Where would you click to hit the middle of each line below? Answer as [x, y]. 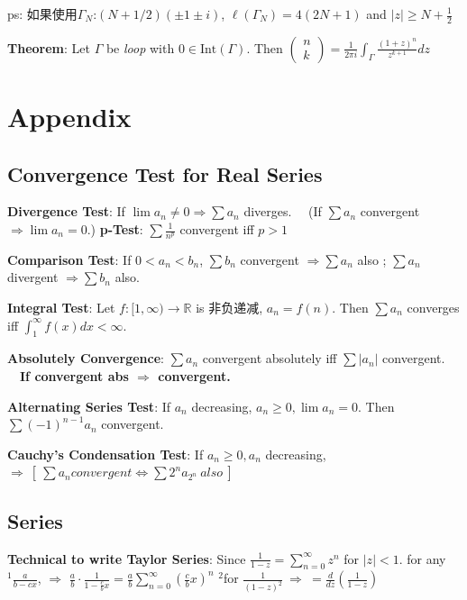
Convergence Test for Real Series [165, 173]
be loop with [140, 47]
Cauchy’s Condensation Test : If [105, 454]
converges [433, 308]
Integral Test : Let [61, 308]
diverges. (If [283, 211]
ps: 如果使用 [42, 14]
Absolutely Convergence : [86, 358]
